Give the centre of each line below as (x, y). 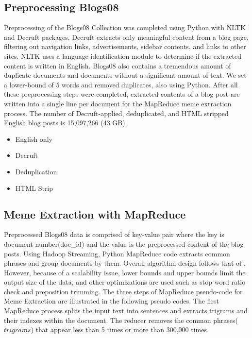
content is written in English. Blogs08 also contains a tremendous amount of (118, 65)
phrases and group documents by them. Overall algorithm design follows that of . (125, 263)
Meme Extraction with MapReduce (95, 214)
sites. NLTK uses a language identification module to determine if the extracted (123, 56)
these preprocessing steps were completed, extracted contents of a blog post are (122, 94)
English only (34, 139)
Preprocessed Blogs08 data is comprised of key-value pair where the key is (114, 234)
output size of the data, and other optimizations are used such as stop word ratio (125, 282)
